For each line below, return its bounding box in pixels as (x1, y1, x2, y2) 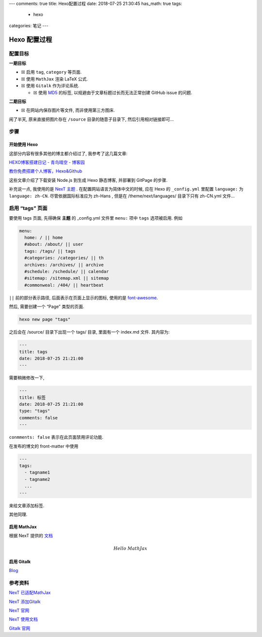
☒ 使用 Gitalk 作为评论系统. (21, 83, 80, 89)
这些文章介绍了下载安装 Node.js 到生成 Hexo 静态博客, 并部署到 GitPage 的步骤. (9, 177, 168, 183)
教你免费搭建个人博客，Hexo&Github (9, 168, 82, 174)
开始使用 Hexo (9, 142, 38, 147)
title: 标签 (19, 395, 46, 400)
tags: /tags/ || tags (24, 248, 76, 254)
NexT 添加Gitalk (9, 599, 41, 605)
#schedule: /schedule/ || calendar (24, 269, 109, 274)
